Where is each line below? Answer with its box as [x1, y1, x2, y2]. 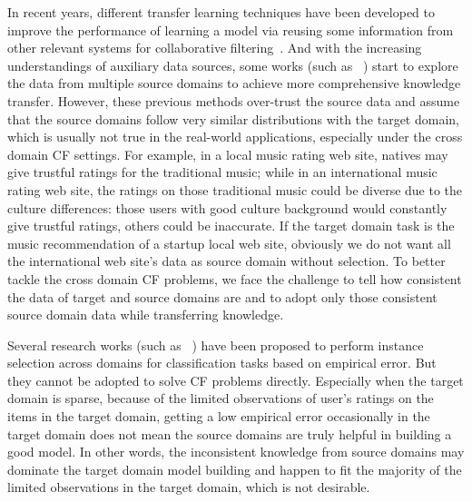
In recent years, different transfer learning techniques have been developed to [7, 3, 436, 21]
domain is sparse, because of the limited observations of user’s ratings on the [7, 389, 434, 408]
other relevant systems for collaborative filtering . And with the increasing [7, 38, 422, 57]
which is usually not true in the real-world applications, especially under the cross [7, 127, 463, 146]
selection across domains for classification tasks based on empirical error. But [7, 353, 437, 372]
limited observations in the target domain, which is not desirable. [7, 477, 370, 497]
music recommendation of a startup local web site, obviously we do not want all [7, 233, 451, 252]
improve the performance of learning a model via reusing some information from [7, 20, 454, 39]
